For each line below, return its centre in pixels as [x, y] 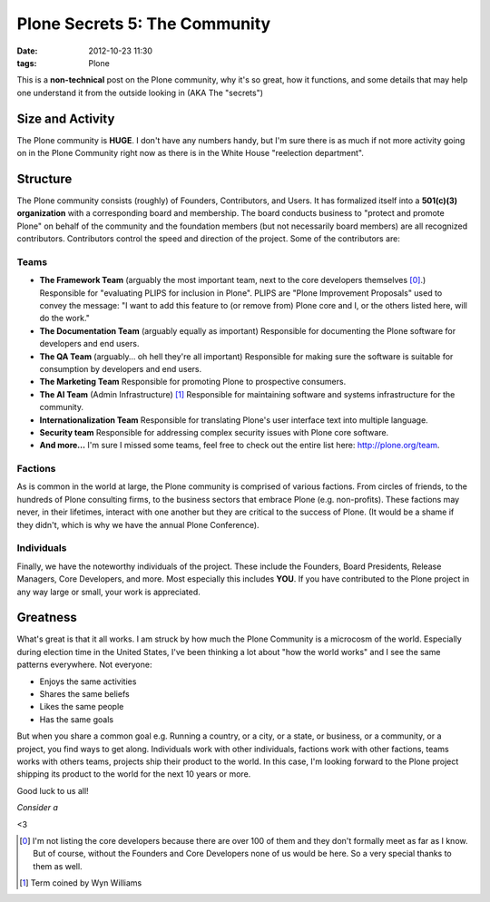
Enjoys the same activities [88, 681]
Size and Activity [66, 118]
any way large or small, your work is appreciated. [109, 592]
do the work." [65, 319]
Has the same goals [76, 719]
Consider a [38, 808]
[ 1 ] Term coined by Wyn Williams [81, 883]
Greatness [47, 618]
